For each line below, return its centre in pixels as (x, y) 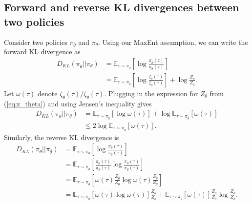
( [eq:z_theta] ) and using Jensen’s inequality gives (78, 103)
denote (48, 93)
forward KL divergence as (42, 51)
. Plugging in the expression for (151, 93)
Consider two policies (36, 42)
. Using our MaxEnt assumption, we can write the (173, 42)
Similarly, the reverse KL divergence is (62, 137)
